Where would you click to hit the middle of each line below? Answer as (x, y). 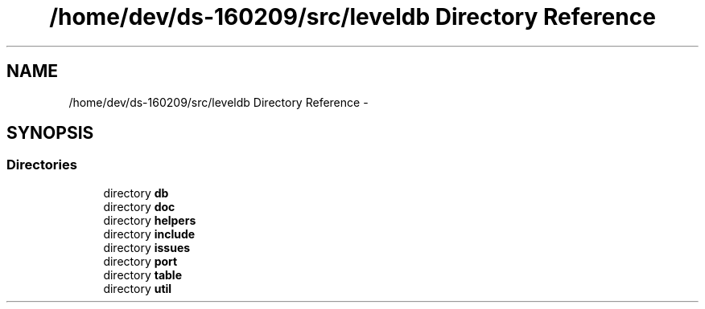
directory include (149, 234)
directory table (142, 274)
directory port (140, 261)
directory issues (147, 247)
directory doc (139, 206)
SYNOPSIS (50, 133)
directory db (136, 193)
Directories (42, 165)
